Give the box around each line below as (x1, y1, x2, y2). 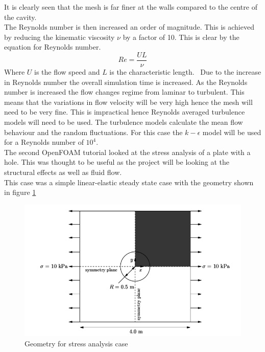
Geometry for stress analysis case (25, 338, 128, 348)
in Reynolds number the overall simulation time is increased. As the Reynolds (4, 76, 248, 87)
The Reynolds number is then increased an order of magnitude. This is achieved (4, 21, 254, 32)
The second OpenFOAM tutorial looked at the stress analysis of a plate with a (4, 146, 251, 157)
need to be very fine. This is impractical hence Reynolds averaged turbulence (4, 106, 245, 117)
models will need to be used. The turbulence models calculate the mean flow (4, 117, 243, 127)
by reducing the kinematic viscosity (4, 31, 115, 42)
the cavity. (4, 11, 37, 22)
